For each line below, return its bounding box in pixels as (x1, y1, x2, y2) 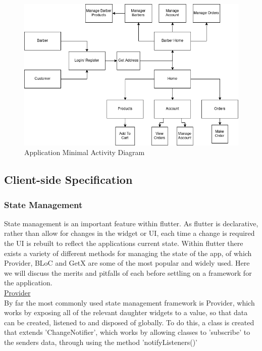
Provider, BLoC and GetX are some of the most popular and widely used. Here (4, 258, 250, 268)
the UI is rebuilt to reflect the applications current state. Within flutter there (4, 238, 243, 248)
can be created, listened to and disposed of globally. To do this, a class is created (4, 317, 254, 327)
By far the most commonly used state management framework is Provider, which (4, 297, 255, 308)
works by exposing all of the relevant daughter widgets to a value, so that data (4, 307, 248, 318)
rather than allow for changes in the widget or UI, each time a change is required (4, 228, 255, 238)
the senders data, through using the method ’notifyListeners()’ (4, 336, 198, 347)
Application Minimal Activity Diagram (24, 147, 145, 158)
